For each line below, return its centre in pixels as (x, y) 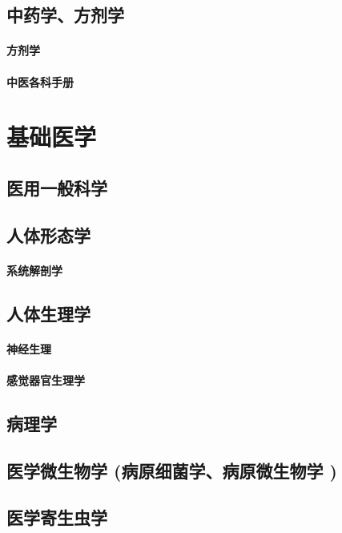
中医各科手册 (40, 81)
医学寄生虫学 (57, 517)
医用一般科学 (57, 187)
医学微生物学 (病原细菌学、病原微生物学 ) (172, 470)
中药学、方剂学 (65, 15)
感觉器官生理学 (46, 380)
